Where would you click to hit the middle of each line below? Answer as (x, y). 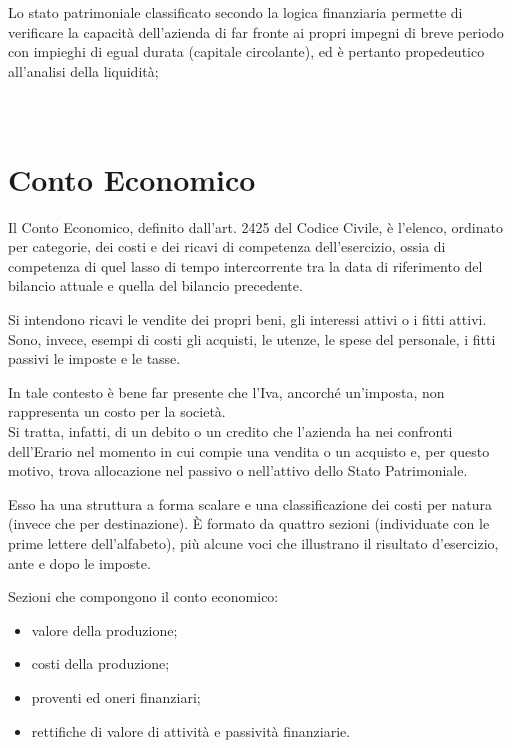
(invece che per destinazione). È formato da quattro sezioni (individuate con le (249, 523)
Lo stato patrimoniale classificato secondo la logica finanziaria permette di (235, 12)
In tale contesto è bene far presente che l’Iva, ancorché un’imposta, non (226, 391)
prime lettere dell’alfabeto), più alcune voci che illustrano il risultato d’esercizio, (253, 543)
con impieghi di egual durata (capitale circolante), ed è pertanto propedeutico (246, 51)
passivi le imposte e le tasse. (94, 358)
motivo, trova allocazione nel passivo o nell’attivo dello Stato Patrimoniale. (238, 470)
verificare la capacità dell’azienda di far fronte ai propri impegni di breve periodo (256, 31)
